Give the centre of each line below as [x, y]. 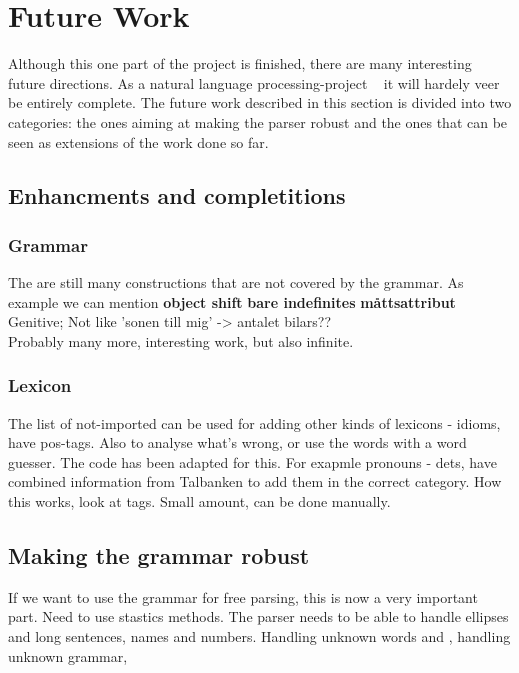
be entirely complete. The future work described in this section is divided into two [260, 102]
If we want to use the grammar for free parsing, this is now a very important [243, 596]
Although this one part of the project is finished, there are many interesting [240, 63]
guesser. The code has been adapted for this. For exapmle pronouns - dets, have [252, 461]
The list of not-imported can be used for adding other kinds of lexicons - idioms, [254, 422]
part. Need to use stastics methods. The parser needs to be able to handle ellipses [258, 616]
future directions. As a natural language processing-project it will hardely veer [254, 82]
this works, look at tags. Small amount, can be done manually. [199, 501]
